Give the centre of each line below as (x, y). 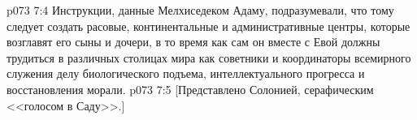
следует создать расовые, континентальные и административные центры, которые (208, 26)
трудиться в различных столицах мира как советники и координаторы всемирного (209, 57)
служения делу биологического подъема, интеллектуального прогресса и (186, 73)
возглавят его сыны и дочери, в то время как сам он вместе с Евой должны (193, 42)
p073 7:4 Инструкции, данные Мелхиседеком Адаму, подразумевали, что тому (200, 10)
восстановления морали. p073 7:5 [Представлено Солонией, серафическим (190, 89)
